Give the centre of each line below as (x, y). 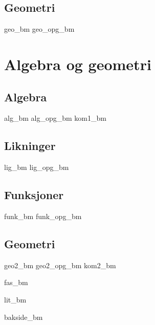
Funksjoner (34, 195)
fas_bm (16, 282)
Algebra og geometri (78, 64)
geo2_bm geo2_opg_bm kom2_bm (60, 265)
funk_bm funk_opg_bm (43, 216)
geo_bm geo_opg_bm (39, 29)
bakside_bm (24, 317)
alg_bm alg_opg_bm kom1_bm (55, 118)
